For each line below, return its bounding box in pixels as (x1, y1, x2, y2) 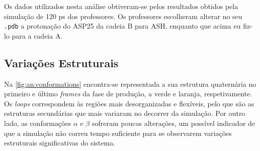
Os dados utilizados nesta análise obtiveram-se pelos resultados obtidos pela (4, 1, 238, 11)
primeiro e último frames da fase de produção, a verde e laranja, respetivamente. (4, 88, 252, 99)
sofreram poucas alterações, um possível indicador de (92, 118, 255, 128)
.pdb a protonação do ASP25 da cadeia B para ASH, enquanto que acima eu (4, 21, 241, 31)
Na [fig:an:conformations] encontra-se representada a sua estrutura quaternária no (4, 78, 256, 89)
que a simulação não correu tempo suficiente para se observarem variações (4, 127, 232, 138)
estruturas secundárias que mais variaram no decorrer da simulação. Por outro (4, 108, 245, 118)
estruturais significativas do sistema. (4, 137, 116, 148)
